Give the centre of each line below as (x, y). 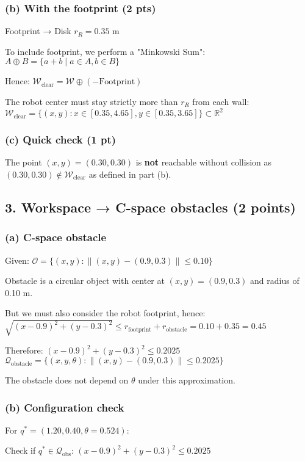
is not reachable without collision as (204, 162)
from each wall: (221, 101)
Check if (20, 450)
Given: (17, 260)
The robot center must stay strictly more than (91, 101)
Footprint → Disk (38, 31)
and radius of (275, 281)
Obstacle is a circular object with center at (85, 281)
